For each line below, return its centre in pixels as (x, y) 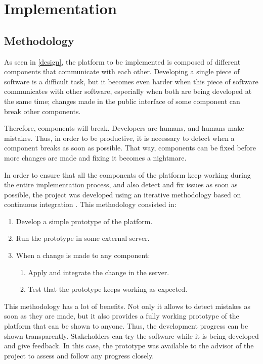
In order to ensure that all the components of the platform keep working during (127, 174)
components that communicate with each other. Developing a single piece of (122, 71)
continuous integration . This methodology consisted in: (90, 204)
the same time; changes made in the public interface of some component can (122, 101)
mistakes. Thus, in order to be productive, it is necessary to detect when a (119, 138)
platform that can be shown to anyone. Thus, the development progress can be (126, 326)
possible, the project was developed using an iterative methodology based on (123, 194)
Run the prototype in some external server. (83, 238)
